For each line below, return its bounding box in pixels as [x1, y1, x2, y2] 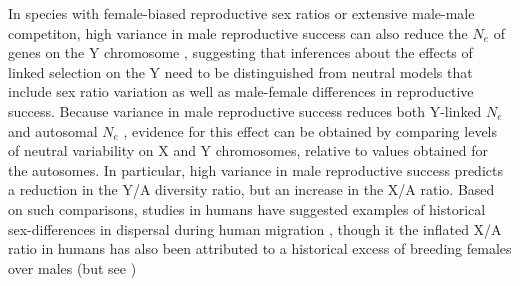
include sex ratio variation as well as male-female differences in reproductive [8, 81, 474, 102]
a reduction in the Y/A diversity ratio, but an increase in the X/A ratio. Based [8, 179, 495, 200]
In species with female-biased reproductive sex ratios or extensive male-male [8, 3, 475, 23]
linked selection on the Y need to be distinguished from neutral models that [8, 61, 473, 82]
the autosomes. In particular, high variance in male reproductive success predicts [8, 159, 503, 180]
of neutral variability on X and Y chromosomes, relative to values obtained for [8, 140, 488, 161]
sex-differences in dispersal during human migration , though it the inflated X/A [8, 218, 502, 239]
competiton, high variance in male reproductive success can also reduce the [8, 22, 468, 43]
